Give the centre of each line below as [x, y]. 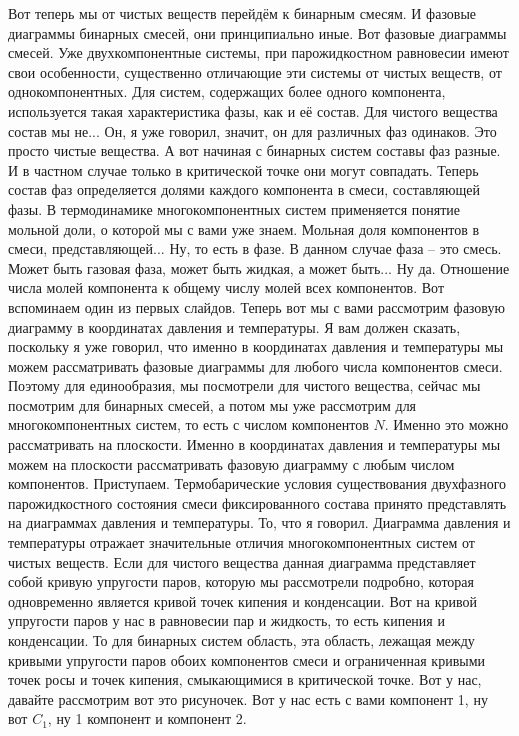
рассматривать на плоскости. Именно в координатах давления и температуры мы [254, 444]
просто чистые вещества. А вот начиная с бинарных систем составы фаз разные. [254, 150]
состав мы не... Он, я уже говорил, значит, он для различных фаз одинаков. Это [252, 130]
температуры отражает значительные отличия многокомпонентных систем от [241, 542]
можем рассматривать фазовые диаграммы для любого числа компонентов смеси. [255, 365]
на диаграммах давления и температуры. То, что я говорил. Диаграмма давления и [259, 522]
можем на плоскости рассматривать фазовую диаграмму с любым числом [231, 463]
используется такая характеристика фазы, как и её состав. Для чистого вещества [253, 110]
